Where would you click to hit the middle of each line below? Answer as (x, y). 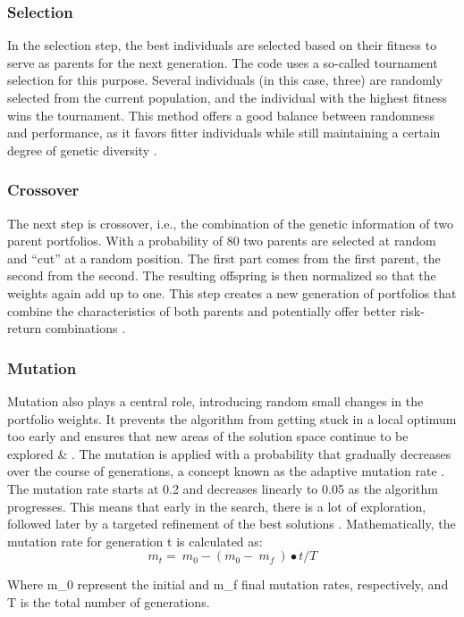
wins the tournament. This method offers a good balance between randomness (221, 115)
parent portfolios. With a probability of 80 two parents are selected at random (222, 241)
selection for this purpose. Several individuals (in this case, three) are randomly (225, 80)
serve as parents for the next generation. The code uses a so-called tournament (223, 62)
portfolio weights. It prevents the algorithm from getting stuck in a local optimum (232, 418)
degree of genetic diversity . (82, 150)
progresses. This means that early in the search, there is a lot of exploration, (217, 506)
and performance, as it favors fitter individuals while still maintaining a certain (224, 133)
